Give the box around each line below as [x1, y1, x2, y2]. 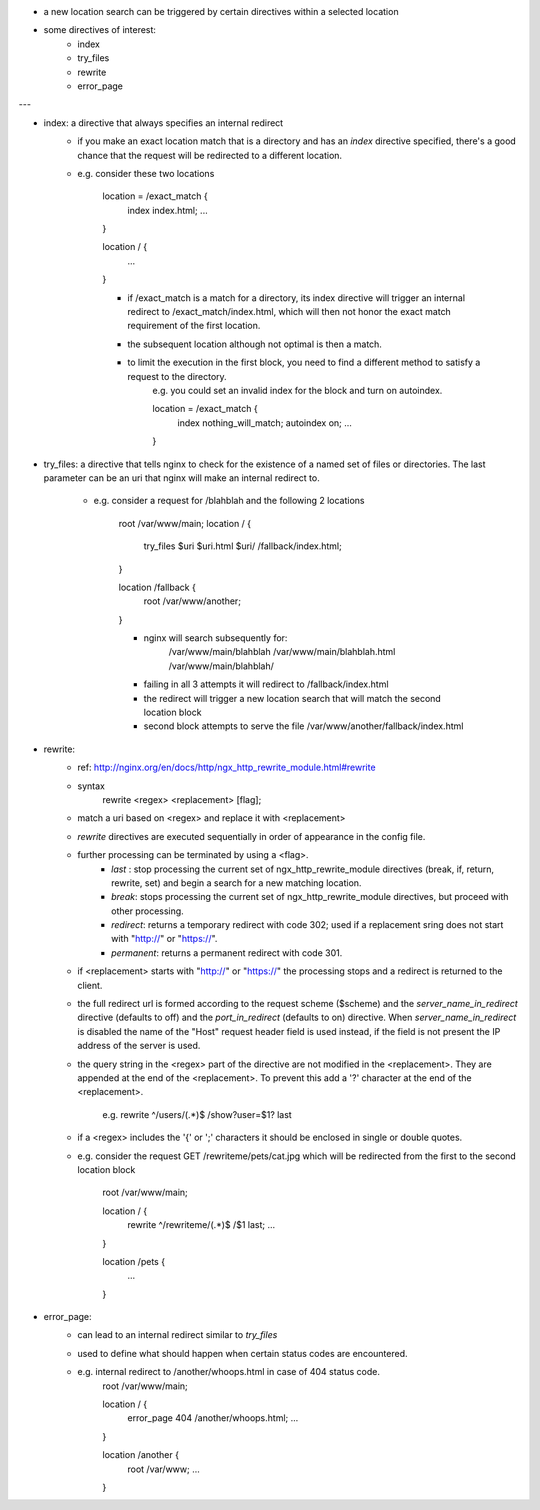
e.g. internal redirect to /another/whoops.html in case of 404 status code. [77, 1366, 380, 1378]
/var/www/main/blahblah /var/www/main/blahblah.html [168, 646, 396, 658]
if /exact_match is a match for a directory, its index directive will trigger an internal [127, 291, 465, 304]
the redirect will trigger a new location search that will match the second [143, 692, 442, 704]
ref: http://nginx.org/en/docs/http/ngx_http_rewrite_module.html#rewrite [77, 761, 376, 774]
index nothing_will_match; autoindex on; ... [177, 416, 352, 429]
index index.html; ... [127, 204, 209, 216]
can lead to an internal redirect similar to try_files [77, 1329, 278, 1341]
